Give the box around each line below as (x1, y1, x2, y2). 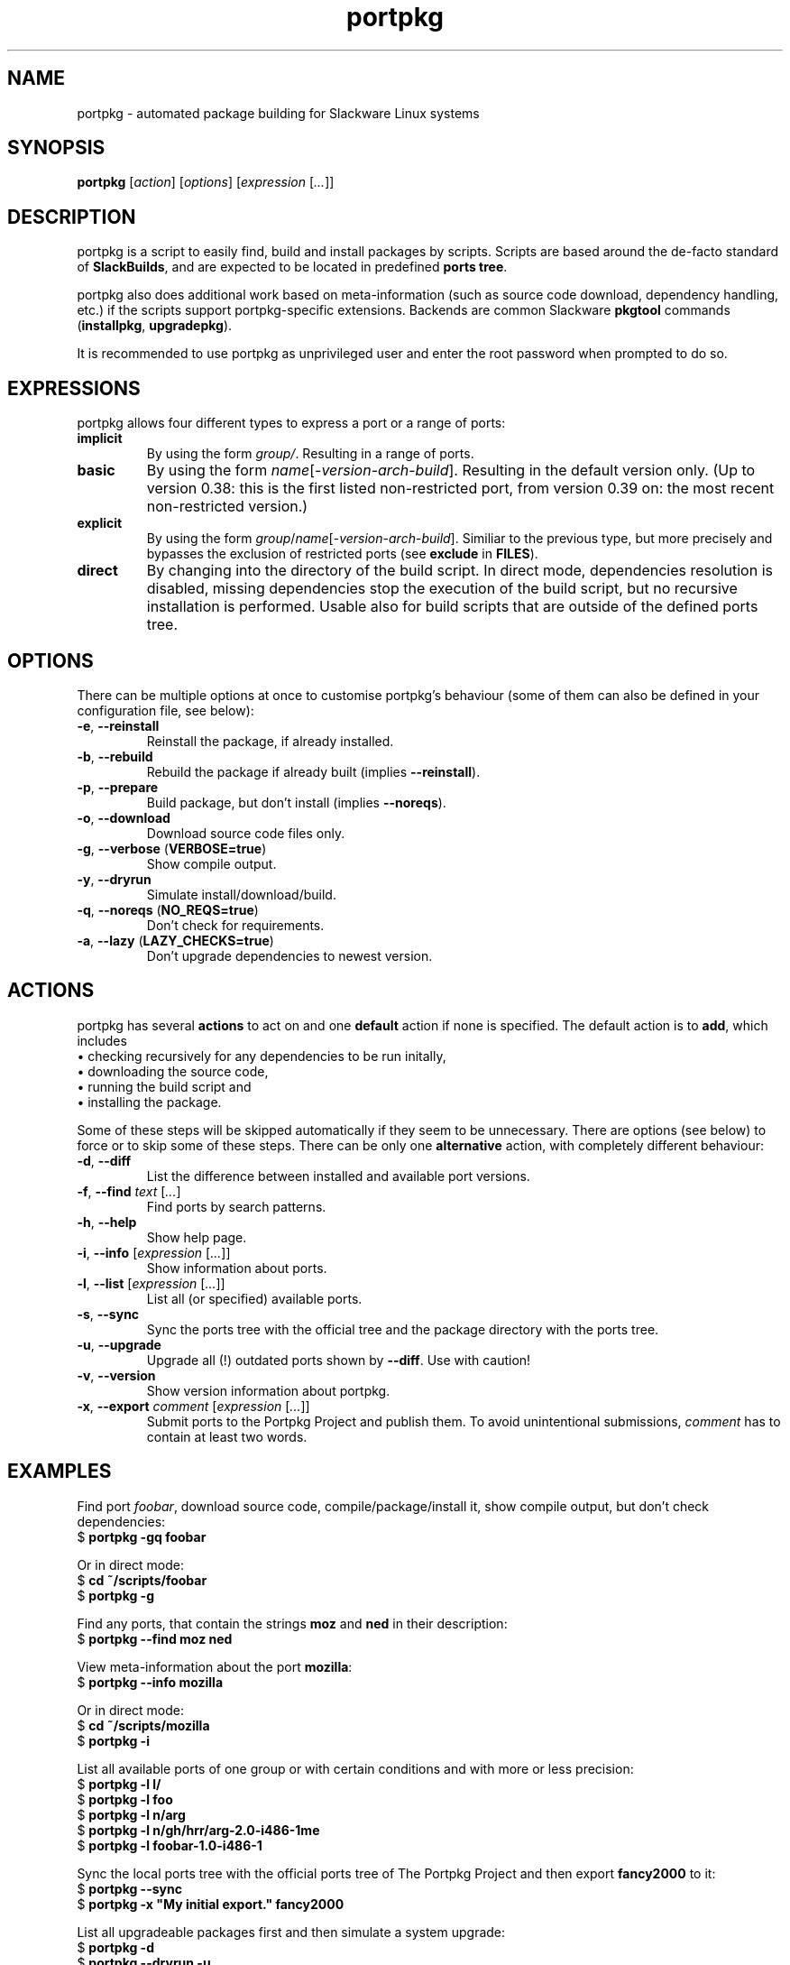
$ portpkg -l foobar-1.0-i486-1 (77, 1837, 262, 1853)
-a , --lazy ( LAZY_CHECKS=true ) (77, 932, 274, 948)
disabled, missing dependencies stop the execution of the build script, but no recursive (146, 579, 738, 598)
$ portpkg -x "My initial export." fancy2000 (77, 1896, 344, 1912)
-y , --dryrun (77, 871, 152, 887)
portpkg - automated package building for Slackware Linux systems (77, 105, 480, 121)
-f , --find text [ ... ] (77, 1183, 181, 1199)
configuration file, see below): (77, 702, 254, 718)
